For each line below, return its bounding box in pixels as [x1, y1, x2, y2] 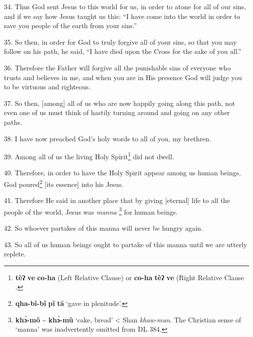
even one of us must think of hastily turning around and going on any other [4, 107, 230, 118]
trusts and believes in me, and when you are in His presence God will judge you [4, 72, 242, 82]
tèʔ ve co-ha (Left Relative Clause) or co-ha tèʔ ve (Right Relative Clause [15, 272, 244, 282]
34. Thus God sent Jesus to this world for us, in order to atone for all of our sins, [4, 1, 246, 11]
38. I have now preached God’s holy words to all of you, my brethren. [4, 133, 211, 143]
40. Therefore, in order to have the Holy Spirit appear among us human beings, [4, 168, 241, 178]
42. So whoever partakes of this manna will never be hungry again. [4, 223, 203, 233]
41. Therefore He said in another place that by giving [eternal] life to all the [4, 195, 230, 205]
